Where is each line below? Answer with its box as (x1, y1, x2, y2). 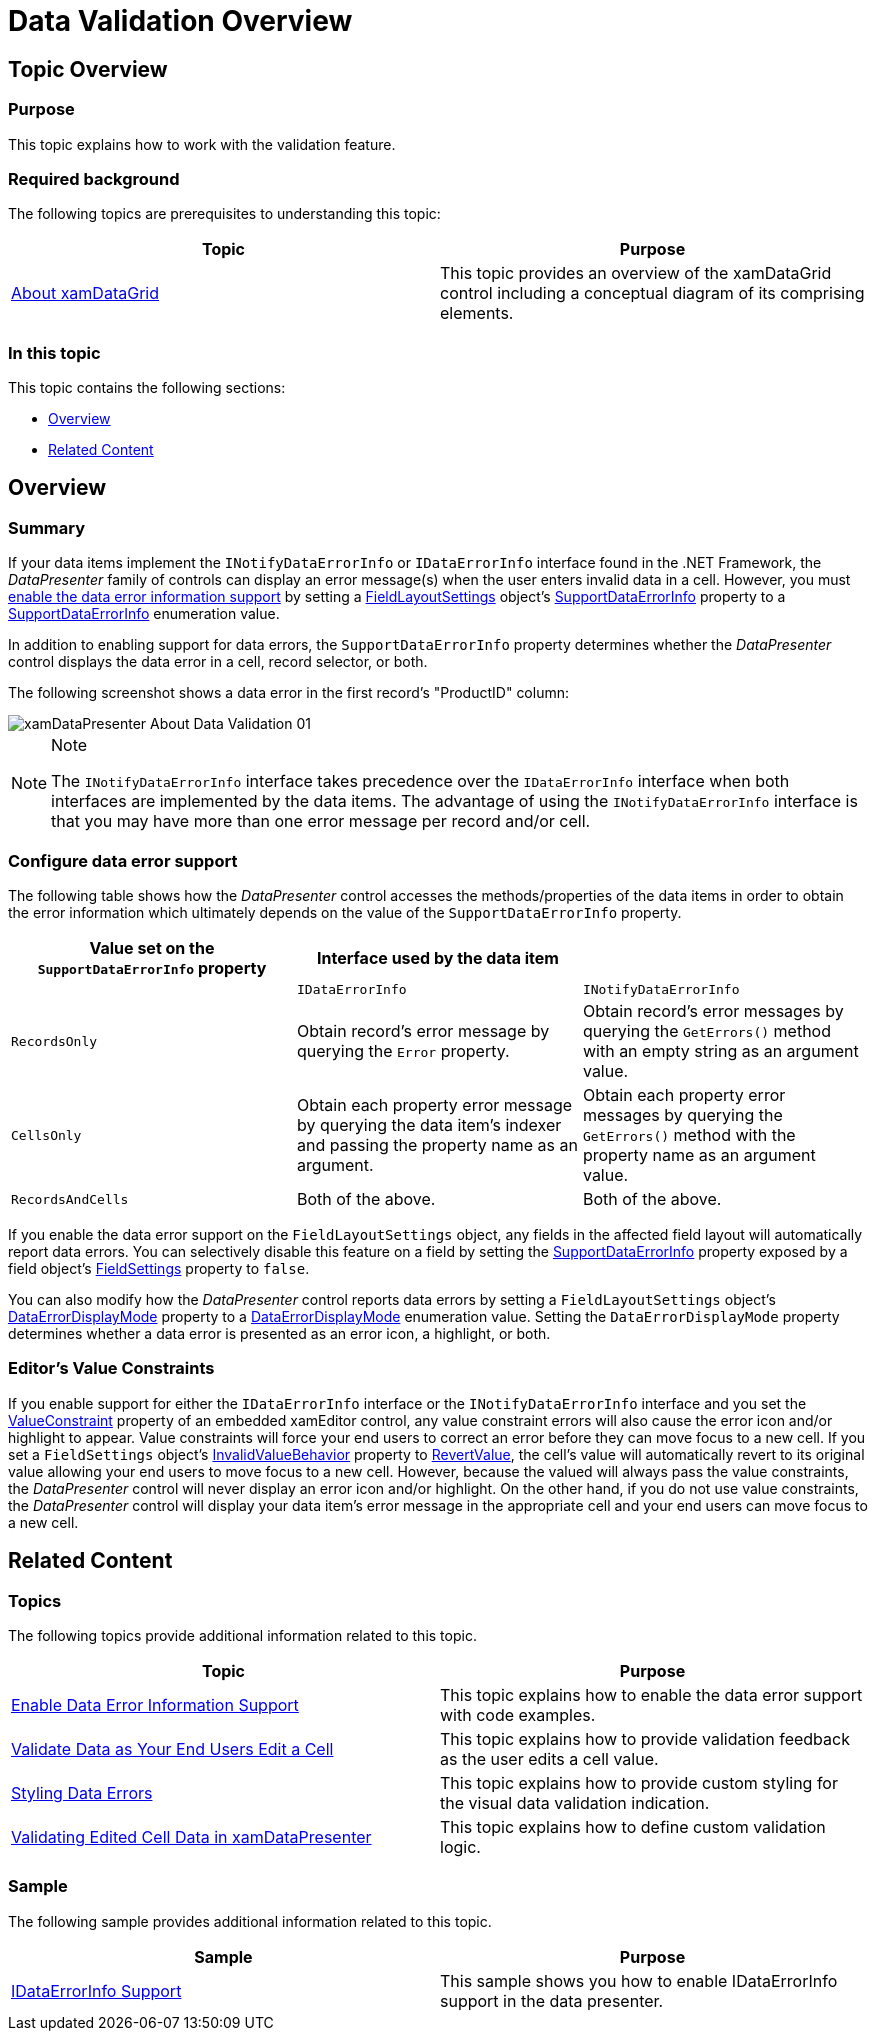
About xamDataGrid (11, 283, 159, 304)
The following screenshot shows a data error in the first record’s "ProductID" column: (8, 684, 570, 702)
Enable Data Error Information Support (11, 1694, 299, 1715)
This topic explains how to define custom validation (440, 1816, 826, 1837)
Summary (8, 517, 86, 538)
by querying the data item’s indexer (296, 1115, 562, 1136)
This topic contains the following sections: (8, 379, 286, 397)
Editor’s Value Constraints (8, 1358, 215, 1379)
